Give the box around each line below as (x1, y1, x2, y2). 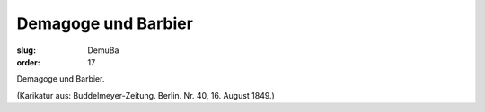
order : (16, 56, 40, 67)
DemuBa (87, 45, 119, 56)
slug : (16, 45, 36, 56)
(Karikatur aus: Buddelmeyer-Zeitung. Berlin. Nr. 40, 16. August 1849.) (16, 90, 276, 100)
